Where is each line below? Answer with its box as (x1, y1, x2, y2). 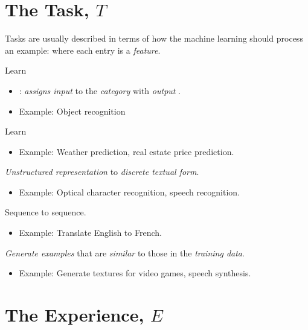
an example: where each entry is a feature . (5, 43, 161, 56)
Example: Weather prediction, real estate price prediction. (19, 145, 234, 157)
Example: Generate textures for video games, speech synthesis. (19, 267, 251, 279)
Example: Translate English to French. (19, 226, 162, 239)
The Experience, (5, 302, 144, 327)
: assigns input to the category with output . (19, 84, 181, 97)
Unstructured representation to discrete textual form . (5, 165, 199, 178)
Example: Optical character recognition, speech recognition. (19, 185, 240, 198)
